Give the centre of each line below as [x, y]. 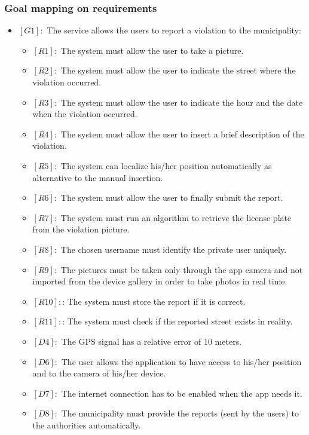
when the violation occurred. [85, 114]
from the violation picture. [81, 229]
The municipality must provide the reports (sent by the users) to [180, 413]
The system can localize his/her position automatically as [166, 165]
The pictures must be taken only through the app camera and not [182, 269]
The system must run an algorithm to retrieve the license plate [176, 217]
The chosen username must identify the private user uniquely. [174, 249]
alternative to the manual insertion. [98, 177]
